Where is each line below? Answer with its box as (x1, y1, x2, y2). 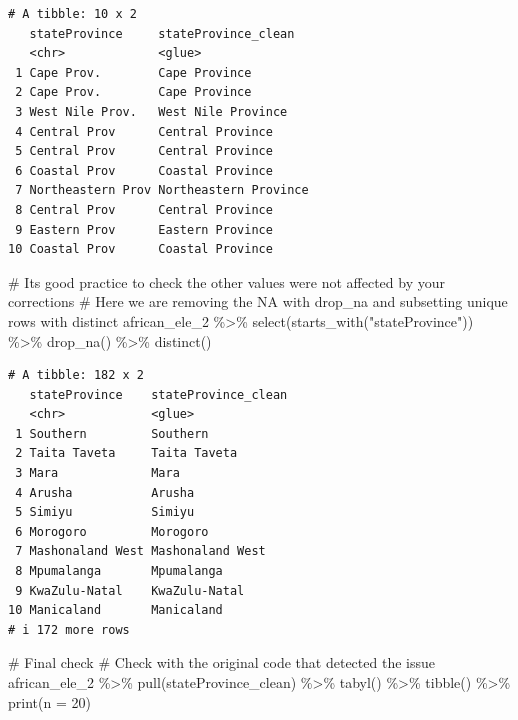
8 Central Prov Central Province (15, 202, 273, 217)
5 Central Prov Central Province (15, 144, 273, 159)
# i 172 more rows (8, 622, 130, 637)
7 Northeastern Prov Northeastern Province (15, 183, 309, 198)
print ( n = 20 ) (8, 691, 91, 712)
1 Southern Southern (15, 426, 209, 441)
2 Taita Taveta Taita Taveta (15, 446, 238, 461)
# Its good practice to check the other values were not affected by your (8, 271, 445, 292)
